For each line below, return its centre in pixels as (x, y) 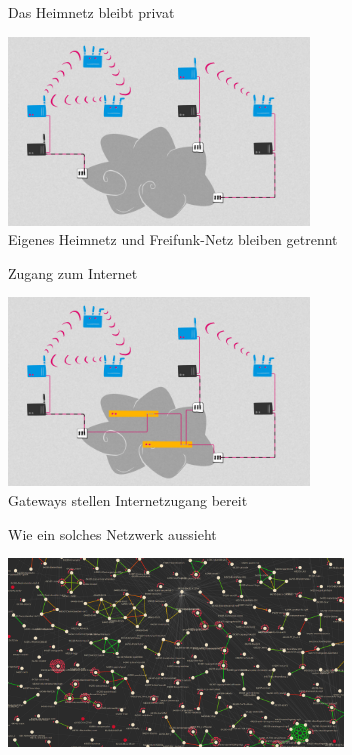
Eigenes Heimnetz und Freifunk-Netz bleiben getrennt (173, 239)
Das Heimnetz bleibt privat (91, 12)
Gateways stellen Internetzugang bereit (128, 499)
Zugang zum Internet (73, 272)
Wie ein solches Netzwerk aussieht (112, 533)
